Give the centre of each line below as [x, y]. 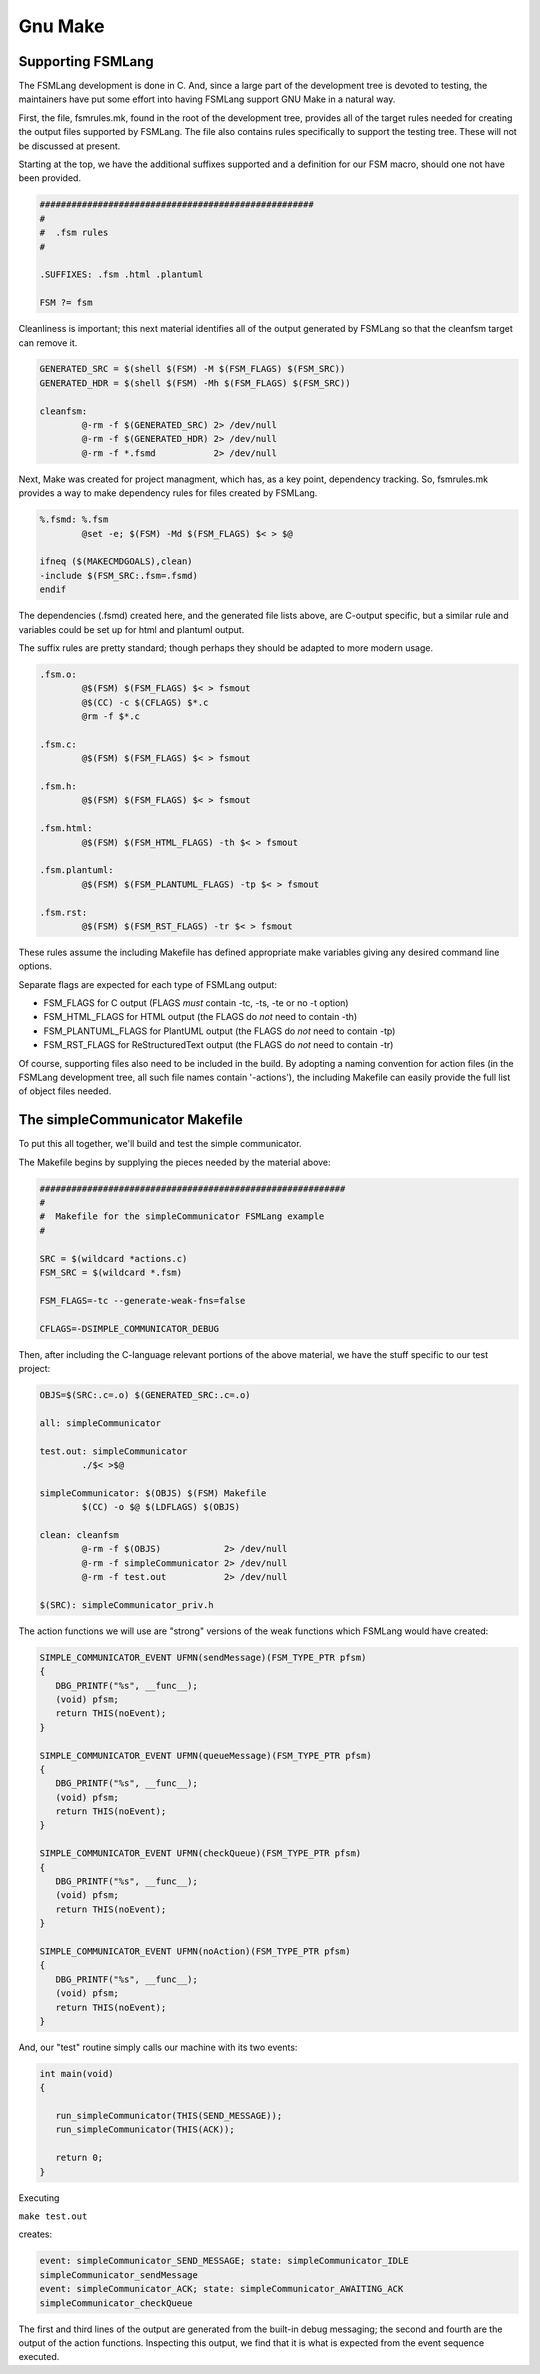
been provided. [50, 178]
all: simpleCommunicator [100, 1423]
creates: [35, 2234]
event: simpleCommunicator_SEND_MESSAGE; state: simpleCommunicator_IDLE [224, 2261]
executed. [39, 2357]
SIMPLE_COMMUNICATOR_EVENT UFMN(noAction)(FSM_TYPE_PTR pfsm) [195, 1951]
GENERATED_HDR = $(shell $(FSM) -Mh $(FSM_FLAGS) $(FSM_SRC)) [195, 383]
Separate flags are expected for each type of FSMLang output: [147, 984]
